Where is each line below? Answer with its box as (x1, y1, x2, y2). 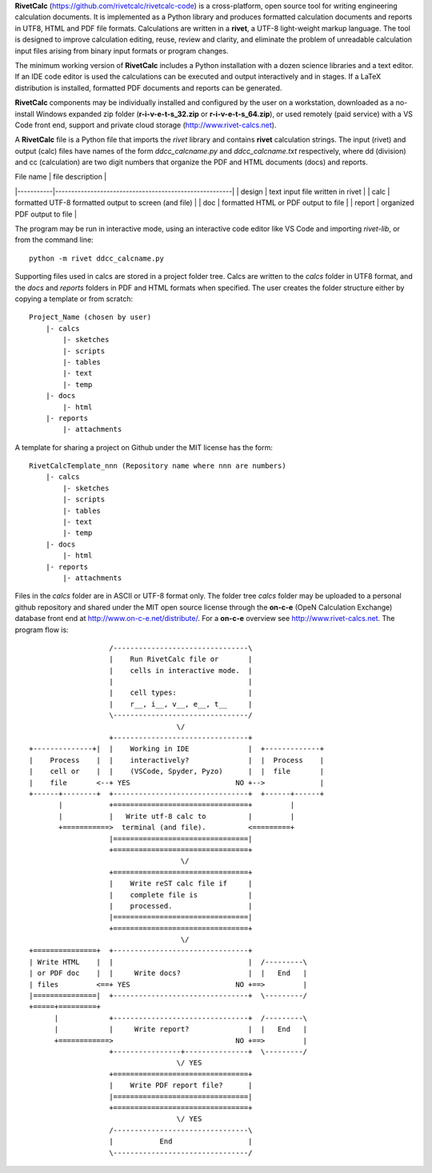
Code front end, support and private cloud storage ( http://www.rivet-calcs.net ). (14, 120, 277, 130)
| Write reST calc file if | (109, 879, 253, 889)
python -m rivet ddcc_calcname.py (29, 253, 164, 263)
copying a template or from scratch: (14, 293, 134, 304)
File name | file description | (14, 172, 107, 182)
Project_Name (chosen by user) (29, 312, 152, 322)
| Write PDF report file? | (109, 1081, 253, 1090)
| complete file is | (109, 890, 253, 899)
